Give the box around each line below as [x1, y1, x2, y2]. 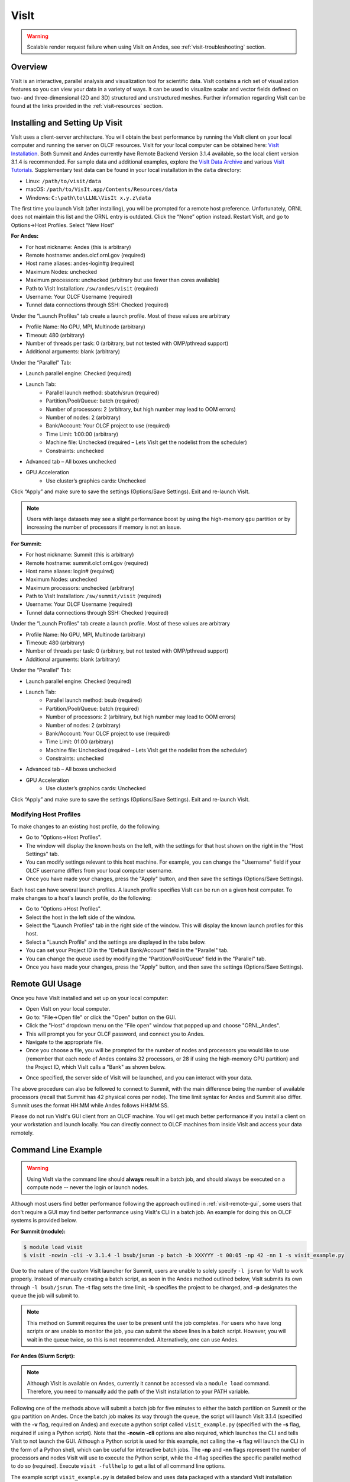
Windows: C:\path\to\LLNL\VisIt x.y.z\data [25, 194, 151, 201]
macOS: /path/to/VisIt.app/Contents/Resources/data [25, 186, 177, 193]
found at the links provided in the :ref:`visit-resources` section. [11, 103, 163, 110]
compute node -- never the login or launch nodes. [27, 1184, 149, 1191]
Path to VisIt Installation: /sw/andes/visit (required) [25, 285, 159, 292]
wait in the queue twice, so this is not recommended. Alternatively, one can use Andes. [27, 1336, 239, 1343]
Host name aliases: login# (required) [25, 567, 115, 574]
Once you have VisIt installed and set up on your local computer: [11, 994, 168, 1001]
